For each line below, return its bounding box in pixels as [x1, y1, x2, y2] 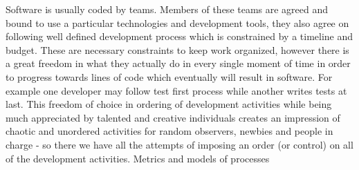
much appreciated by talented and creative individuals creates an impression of [6, 110, 340, 124]
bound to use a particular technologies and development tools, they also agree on [6, 15, 349, 30]
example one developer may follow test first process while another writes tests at [6, 83, 347, 97]
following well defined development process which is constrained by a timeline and [6, 29, 353, 44]
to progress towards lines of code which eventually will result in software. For [6, 69, 333, 84]
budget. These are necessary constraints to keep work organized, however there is [6, 42, 349, 57]
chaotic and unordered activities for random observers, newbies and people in [6, 124, 333, 138]
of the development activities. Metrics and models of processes [6, 151, 270, 165]
